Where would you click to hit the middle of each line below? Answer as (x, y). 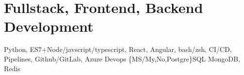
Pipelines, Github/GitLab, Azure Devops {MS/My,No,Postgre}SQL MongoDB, (122, 58)
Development (49, 26)
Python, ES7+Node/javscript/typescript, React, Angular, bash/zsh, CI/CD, (118, 49)
